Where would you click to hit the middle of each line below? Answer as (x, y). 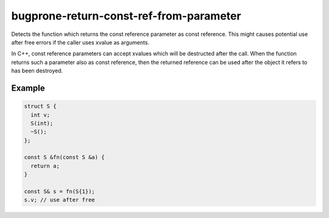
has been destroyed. (37, 71)
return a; (45, 166)
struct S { (40, 106)
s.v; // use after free (60, 200)
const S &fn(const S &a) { (64, 157)
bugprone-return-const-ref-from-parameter (126, 16)
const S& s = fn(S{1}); (60, 192)
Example (28, 88)
